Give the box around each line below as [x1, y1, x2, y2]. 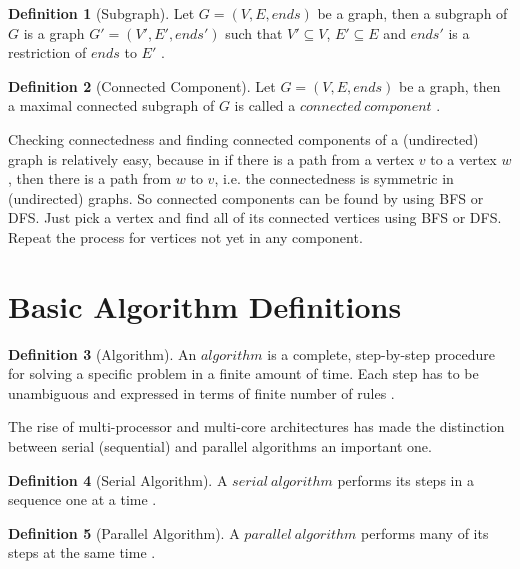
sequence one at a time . [8, 489, 157, 510]
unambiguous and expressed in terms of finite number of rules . [8, 382, 395, 403]
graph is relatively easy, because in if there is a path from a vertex [8, 148, 415, 169]
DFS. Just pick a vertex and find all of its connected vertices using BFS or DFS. [8, 207, 502, 228]
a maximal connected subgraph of [8, 95, 215, 116]
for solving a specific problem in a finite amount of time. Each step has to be [8, 363, 479, 384]
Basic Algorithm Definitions [8, 285, 402, 326]
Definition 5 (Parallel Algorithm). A [8, 522, 240, 543]
